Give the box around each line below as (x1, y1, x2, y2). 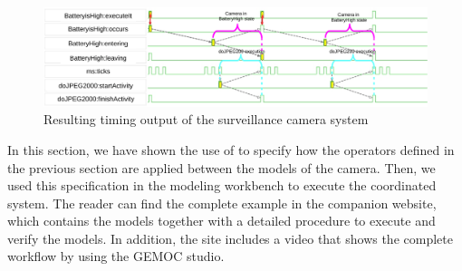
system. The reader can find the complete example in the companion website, (7, 193, 437, 212)
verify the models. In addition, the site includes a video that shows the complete (7, 228, 453, 247)
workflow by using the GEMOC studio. (7, 247, 225, 266)
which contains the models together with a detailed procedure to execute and (7, 211, 436, 230)
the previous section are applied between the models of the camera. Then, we (7, 158, 436, 177)
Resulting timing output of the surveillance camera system (43, 110, 369, 129)
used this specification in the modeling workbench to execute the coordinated (7, 176, 437, 195)
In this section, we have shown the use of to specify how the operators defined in (7, 140, 455, 159)
